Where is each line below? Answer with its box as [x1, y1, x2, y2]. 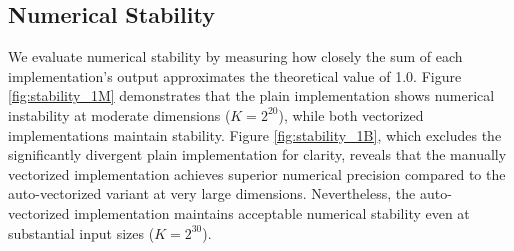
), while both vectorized [278, 104, 424, 125]
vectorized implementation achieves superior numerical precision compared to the [8, 163, 506, 184]
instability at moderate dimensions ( [8, 104, 231, 125]
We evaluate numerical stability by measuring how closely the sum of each [8, 46, 463, 67]
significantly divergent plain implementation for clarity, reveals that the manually [8, 144, 507, 165]
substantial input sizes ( [8, 222, 155, 243]
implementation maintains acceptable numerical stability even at [74, 202, 470, 223]
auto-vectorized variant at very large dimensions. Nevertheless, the [8, 183, 416, 204]
